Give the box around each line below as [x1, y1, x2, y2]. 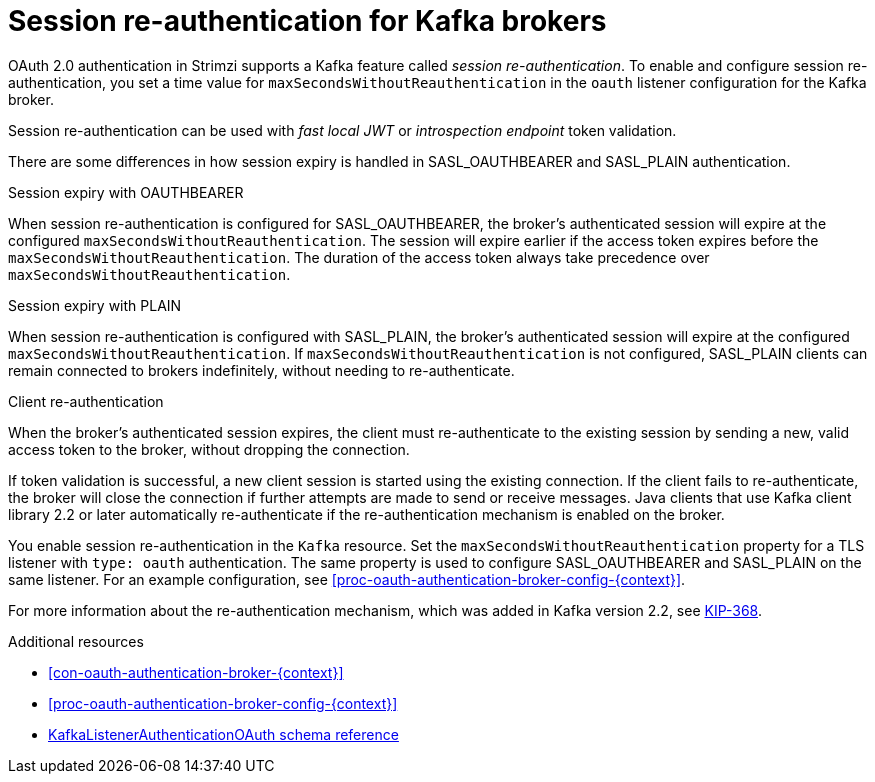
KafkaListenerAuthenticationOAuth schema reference [48, 725, 399, 743]
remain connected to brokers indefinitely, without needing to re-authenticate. [8, 361, 515, 379]
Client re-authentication [8, 392, 164, 410]
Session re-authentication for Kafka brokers [8, 4, 607, 38]
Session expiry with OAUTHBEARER [8, 183, 244, 201]
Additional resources [8, 632, 144, 650]
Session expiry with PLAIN [8, 296, 182, 314]
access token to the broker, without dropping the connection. [8, 440, 410, 458]
